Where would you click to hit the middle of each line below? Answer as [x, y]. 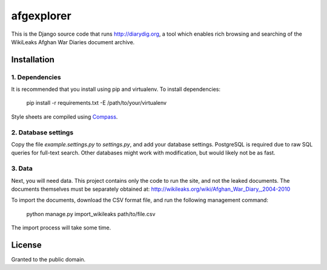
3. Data [22, 168]
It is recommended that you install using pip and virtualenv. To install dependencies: [116, 89]
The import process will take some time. [61, 228]
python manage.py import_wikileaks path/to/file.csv [91, 214]
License [26, 245]
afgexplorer [41, 16]
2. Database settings [42, 132]
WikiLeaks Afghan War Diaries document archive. [73, 42]
